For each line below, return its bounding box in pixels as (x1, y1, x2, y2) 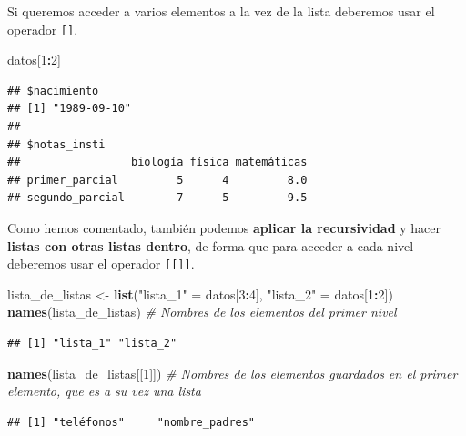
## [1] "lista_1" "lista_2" (7, 337, 177, 350)
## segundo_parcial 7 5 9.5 (7, 191, 308, 205)
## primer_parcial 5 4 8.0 (7, 173, 308, 187)
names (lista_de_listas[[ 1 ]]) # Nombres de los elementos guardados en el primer (7, 363, 458, 382)
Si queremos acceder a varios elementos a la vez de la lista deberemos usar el (7, 2, 435, 20)
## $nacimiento (7, 84, 99, 97)
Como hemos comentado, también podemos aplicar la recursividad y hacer (7, 218, 441, 237)
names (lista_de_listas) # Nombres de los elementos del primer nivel (7, 302, 397, 321)
